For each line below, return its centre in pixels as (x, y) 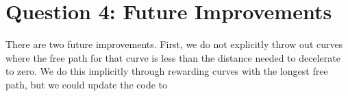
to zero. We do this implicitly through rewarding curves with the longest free (167, 71)
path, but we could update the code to (87, 84)
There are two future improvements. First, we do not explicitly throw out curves (174, 44)
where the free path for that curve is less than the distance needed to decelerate (173, 57)
